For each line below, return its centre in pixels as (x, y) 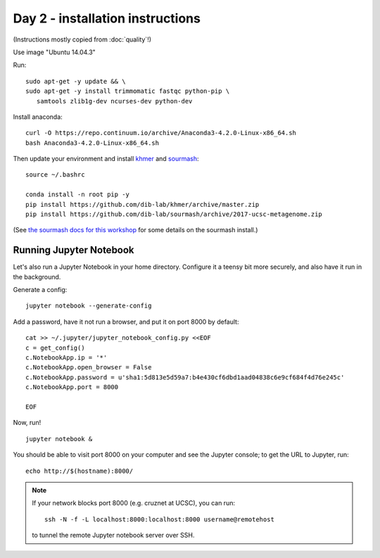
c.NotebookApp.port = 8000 (72, 387)
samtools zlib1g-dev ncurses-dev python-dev (114, 101)
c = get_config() (55, 348)
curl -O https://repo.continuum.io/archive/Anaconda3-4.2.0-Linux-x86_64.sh (161, 133)
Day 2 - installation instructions (107, 18)
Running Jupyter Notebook (74, 250)
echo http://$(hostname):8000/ (80, 471)
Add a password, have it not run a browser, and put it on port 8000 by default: (126, 322)
